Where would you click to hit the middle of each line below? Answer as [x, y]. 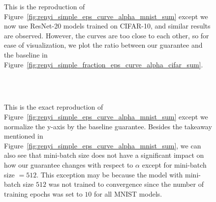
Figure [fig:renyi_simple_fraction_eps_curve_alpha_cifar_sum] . [104, 64]
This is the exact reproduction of [54, 107]
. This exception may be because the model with [110, 174]
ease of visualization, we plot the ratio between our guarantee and [103, 45]
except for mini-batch [174, 164]
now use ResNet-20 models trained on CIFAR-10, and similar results [107, 26]
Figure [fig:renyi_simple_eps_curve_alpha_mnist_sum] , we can [103, 145]
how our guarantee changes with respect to [69, 164]
